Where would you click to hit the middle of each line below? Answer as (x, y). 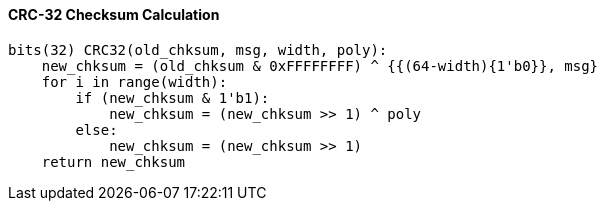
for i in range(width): (134, 81)
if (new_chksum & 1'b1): (172, 97)
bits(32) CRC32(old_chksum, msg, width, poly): (198, 49)
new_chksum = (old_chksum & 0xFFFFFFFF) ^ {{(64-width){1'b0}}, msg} (320, 65)
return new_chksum (113, 161)
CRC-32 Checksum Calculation (114, 14)
